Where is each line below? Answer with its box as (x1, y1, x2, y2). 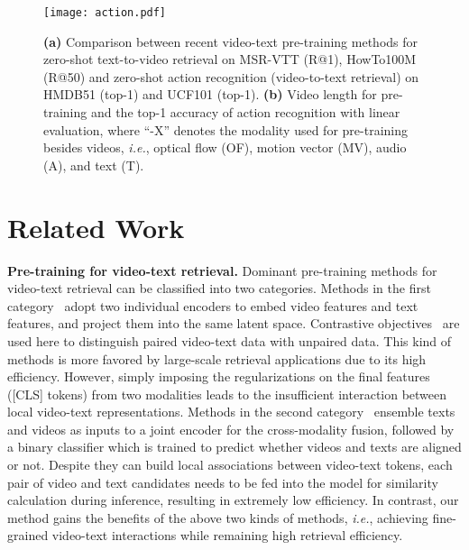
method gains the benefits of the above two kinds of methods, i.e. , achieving (7, 508, 428, 527)
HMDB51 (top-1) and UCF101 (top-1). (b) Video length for (43, 85, 377, 104)
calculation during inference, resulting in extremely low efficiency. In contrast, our (7, 490, 459, 509)
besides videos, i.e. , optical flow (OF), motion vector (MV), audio (43, 138, 407, 157)
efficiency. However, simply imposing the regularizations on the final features (7, 367, 430, 386)
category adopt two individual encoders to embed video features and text (7, 296, 418, 315)
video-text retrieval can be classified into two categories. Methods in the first (7, 279, 431, 298)
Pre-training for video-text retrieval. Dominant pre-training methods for (7, 261, 437, 280)
